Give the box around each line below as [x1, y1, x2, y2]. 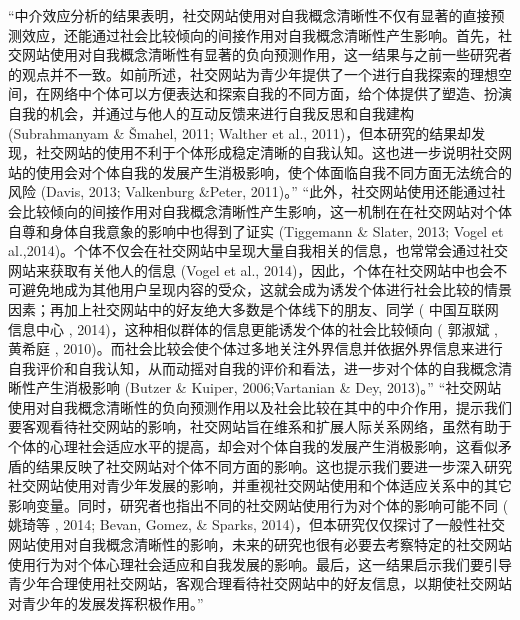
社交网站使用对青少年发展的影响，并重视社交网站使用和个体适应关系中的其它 [8, 475, 512, 496]
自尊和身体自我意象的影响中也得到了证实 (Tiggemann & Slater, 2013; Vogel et [8, 220, 504, 241]
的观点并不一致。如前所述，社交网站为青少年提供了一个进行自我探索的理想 [8, 63, 498, 84]
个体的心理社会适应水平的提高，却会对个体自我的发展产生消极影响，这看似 [8, 436, 498, 457]
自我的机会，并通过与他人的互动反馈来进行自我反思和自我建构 [8, 102, 414, 123]
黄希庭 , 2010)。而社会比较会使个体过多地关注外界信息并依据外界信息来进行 [8, 338, 503, 359]
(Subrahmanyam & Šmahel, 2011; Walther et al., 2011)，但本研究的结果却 [8, 122, 472, 143]
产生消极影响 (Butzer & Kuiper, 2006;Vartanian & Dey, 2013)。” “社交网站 [35, 377, 502, 398]
